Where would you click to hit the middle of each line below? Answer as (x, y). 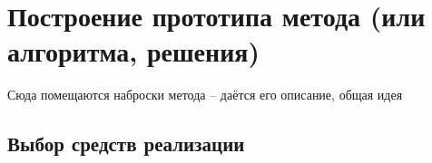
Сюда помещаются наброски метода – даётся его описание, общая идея (205, 95)
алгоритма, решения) (133, 51)
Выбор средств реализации (126, 144)
